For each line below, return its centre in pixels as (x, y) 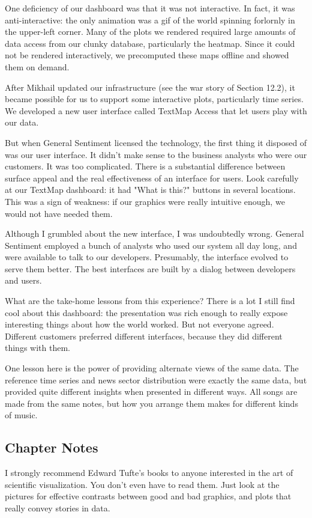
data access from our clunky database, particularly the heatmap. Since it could (150, 43)
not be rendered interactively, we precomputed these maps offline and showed (147, 55)
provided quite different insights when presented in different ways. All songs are (151, 392)
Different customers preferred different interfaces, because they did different (144, 336)
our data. (22, 122)
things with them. (37, 348)
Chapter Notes (52, 447)
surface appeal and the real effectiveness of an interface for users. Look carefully (152, 178)
